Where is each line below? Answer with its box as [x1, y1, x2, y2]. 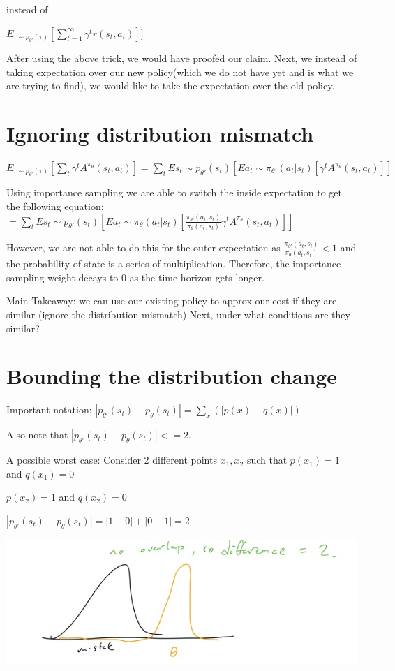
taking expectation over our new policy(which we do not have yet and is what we [6, 64, 354, 79]
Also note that [6, 427, 68, 442]
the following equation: [6, 198, 104, 213]
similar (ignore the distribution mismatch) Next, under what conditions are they [6, 307, 350, 321]
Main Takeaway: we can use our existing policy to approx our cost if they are [6, 293, 337, 308]
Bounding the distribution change [6, 362, 338, 390]
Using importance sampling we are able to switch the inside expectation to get [6, 185, 343, 200]
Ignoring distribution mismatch [6, 119, 314, 147]
